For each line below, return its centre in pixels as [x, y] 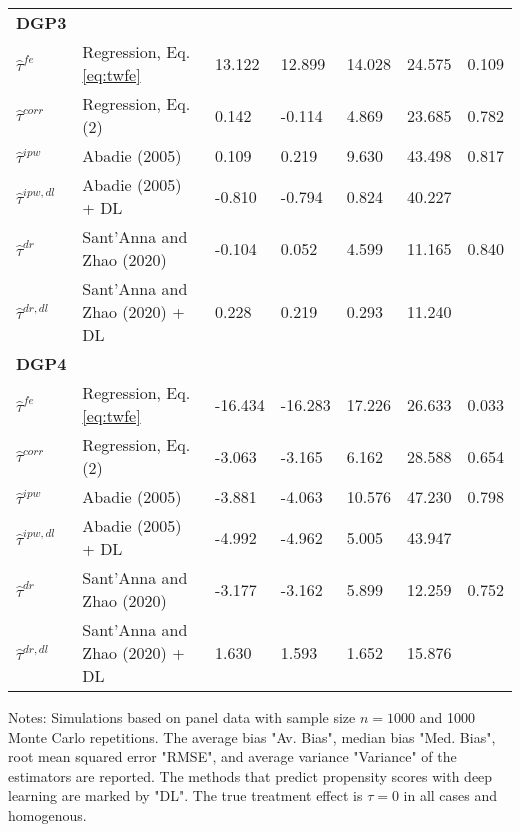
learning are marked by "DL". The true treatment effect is [185, 795]
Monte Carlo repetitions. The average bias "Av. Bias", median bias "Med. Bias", [252, 736]
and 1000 [447, 717]
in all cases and [450, 795]
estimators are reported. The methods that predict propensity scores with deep [250, 775]
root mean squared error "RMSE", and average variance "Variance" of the [232, 756]
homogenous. [47, 814]
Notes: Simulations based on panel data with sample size [182, 717]
